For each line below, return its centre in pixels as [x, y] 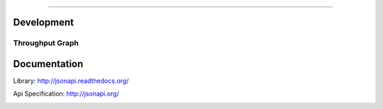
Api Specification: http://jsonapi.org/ [66, 94]
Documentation [48, 64]
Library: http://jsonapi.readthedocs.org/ [71, 81]
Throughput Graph [46, 43]
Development [44, 22]
